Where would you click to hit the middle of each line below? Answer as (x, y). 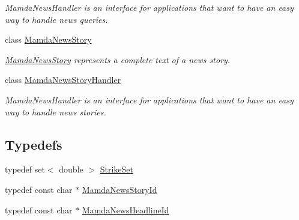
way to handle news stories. (56, 112)
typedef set (25, 169)
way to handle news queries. (56, 19)
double (71, 169)
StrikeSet (117, 169)
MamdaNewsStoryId (119, 189)
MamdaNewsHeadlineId (125, 209)
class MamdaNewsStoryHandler (63, 80)
